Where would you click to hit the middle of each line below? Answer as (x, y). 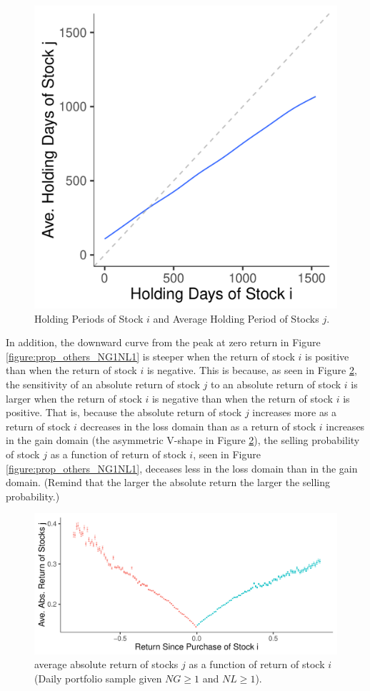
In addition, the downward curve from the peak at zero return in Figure (163, 342)
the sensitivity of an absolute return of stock (103, 384)
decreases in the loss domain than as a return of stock (198, 426)
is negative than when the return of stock (242, 398)
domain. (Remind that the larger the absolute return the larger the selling (168, 482)
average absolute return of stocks (106, 664)
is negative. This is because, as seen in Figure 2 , (252, 370)
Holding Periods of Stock (89, 318)
